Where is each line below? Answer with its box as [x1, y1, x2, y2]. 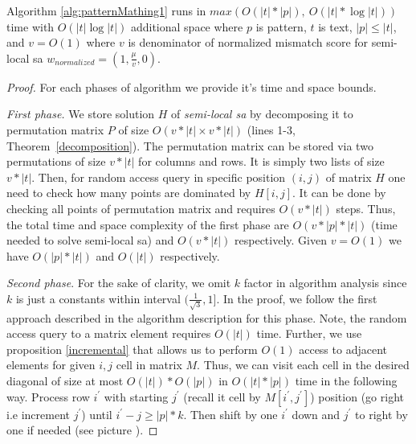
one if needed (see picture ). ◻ [6, 421, 158, 438]
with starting [104, 388, 169, 405]
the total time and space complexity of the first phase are [6, 216, 289, 232]
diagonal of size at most [6, 372, 124, 388]
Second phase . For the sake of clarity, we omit [6, 274, 231, 291]
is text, [318, 18, 353, 35]
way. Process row [6, 388, 90, 405]
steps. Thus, [336, 199, 396, 216]
